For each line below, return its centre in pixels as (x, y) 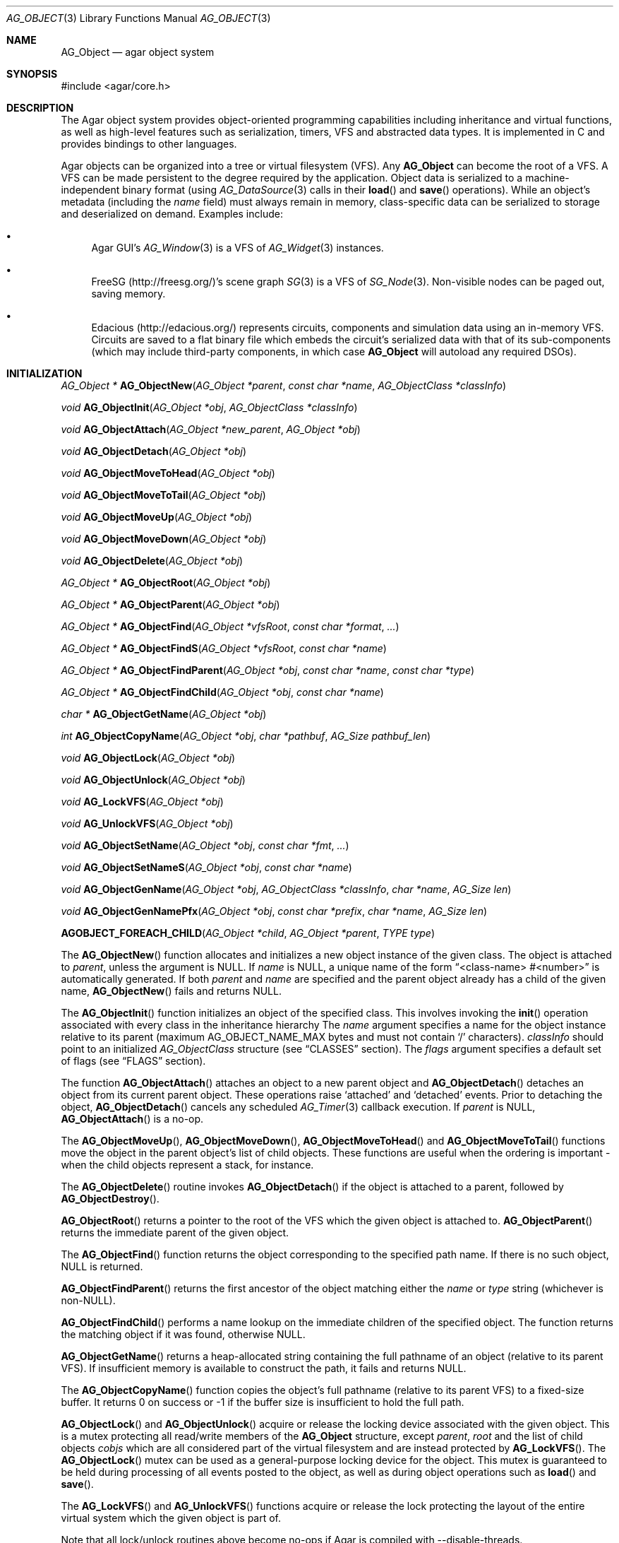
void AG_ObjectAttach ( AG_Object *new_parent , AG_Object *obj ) (211, 429)
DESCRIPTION (40, 108)
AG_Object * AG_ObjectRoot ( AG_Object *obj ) (166, 583)
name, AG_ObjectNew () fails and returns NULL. (171, 991)
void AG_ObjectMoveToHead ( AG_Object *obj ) (168, 473)
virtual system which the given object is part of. (171, 1518)
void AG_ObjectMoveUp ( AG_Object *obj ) (157, 517)
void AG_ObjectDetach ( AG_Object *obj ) (154, 451)
